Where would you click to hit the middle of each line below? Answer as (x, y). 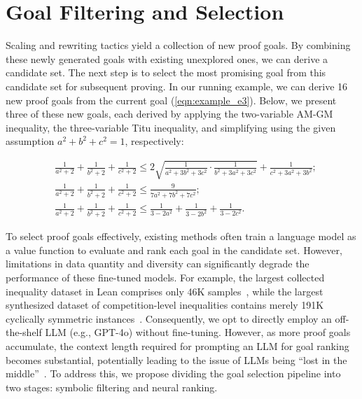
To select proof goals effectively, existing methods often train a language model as (181, 236)
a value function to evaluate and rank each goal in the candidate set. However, (174, 250)
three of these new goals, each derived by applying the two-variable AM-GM (169, 114)
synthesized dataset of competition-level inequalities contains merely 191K (165, 305)
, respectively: (154, 141)
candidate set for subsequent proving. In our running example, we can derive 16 (177, 86)
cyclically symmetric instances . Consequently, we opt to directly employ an (169, 318)
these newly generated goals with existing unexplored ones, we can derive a (167, 58)
